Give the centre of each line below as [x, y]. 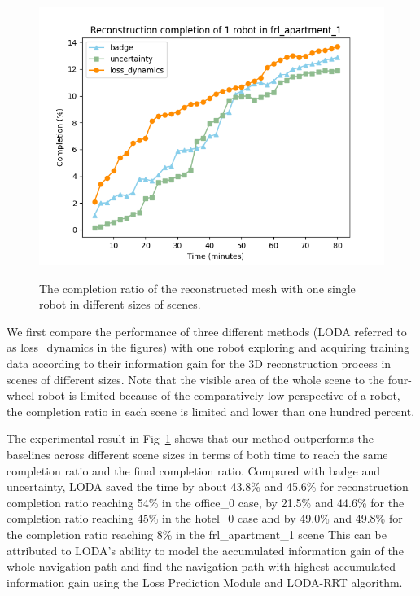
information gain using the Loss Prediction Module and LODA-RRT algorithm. [205, 582]
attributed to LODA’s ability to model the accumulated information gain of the [205, 550]
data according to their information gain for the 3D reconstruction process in [199, 363]
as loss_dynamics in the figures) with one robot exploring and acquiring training [208, 347]
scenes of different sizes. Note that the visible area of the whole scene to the [196, 379]
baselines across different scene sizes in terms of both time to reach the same [197, 454]
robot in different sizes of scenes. [120, 304]
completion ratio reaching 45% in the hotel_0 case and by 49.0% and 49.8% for [205, 518]
